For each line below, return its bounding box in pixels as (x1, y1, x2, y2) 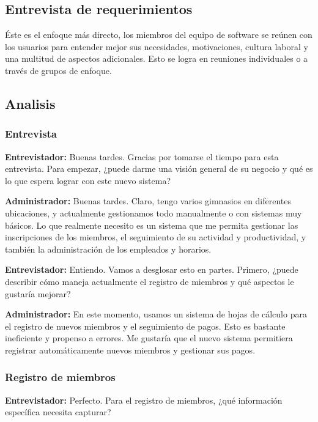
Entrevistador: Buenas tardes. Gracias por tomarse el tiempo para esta (5, 150, 279, 163)
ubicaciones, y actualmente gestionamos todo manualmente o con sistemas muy (5, 206, 302, 219)
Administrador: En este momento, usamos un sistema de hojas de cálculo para (5, 308, 307, 320)
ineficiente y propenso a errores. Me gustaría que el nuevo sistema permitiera (5, 331, 293, 344)
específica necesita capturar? (5, 405, 111, 418)
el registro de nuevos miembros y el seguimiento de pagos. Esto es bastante (5, 319, 286, 332)
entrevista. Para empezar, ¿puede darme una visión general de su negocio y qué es (5, 162, 313, 175)
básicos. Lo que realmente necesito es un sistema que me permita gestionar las (5, 218, 298, 231)
